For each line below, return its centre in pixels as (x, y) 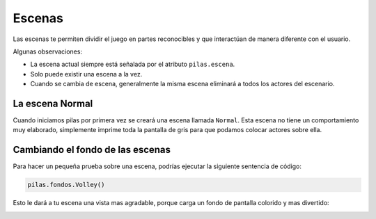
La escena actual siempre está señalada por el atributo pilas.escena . (133, 64)
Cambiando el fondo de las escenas (92, 150)
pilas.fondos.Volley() (66, 185)
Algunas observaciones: (48, 51)
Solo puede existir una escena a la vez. (86, 74)
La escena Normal (53, 103)
